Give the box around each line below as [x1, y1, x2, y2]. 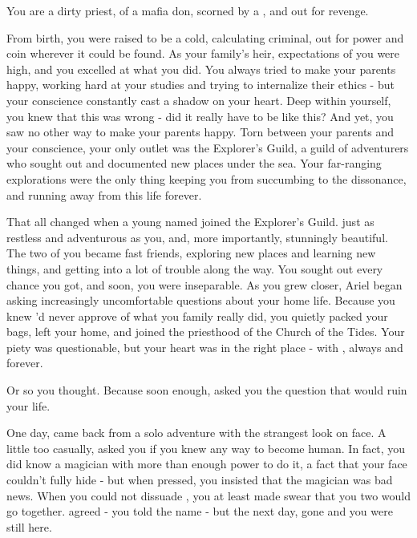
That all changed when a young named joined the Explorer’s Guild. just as [6, 213, 374, 230]
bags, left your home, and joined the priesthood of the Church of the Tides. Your [6, 323, 405, 340]
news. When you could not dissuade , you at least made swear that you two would [6, 487, 411, 504]
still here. [6, 518, 52, 535]
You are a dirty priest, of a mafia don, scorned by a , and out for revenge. [6, 2, 369, 18]
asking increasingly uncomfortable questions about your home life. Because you [6, 292, 395, 309]
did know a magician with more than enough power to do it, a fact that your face [6, 455, 407, 472]
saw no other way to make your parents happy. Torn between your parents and [6, 123, 395, 140]
